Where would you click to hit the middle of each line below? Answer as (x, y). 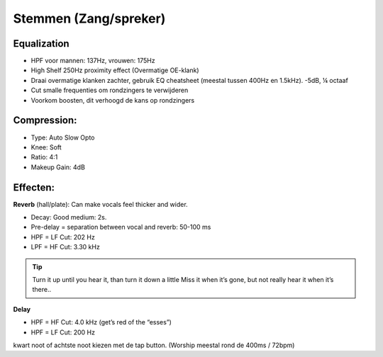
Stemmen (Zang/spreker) (89, 18)
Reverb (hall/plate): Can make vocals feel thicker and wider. (100, 204)
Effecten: (34, 187)
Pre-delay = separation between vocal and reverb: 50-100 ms (121, 227)
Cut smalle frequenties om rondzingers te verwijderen (110, 90)
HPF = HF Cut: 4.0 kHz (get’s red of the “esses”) (101, 322)
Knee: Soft (46, 147)
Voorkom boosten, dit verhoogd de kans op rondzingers (113, 100)
